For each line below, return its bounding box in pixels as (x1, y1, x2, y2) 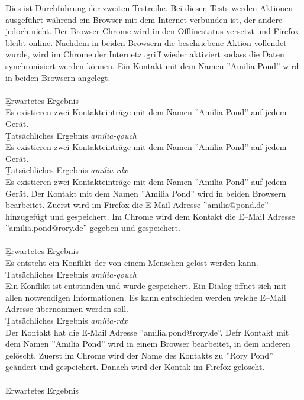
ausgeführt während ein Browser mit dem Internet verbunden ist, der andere (5, 13, 283, 25)
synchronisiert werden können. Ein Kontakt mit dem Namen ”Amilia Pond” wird (5, 59, 299, 71)
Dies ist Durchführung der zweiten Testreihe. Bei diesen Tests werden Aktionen (5, 2, 293, 14)
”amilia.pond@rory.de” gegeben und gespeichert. (5, 222, 180, 234)
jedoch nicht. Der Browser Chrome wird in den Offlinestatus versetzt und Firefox (5, 25, 299, 37)
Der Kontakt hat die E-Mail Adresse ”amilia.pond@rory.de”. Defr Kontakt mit (5, 326, 289, 338)
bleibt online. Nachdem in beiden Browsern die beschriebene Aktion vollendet (5, 36, 287, 48)
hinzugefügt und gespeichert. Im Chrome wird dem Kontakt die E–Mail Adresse (5, 210, 295, 222)
